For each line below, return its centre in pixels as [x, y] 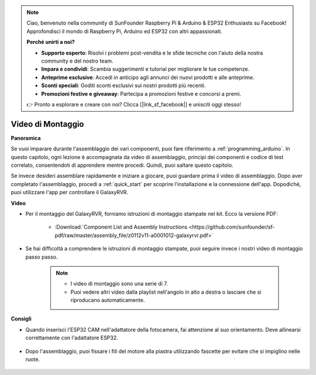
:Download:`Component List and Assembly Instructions [121, 227]
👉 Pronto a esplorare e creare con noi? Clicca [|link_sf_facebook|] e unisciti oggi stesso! [134, 104]
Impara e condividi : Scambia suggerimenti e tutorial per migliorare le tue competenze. [145, 69]
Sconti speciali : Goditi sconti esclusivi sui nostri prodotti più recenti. [123, 85]
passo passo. [42, 257]
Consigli [21, 319]
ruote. [33, 359]
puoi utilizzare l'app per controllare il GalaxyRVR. [70, 192]
